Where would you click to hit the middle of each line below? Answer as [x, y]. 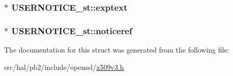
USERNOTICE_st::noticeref [72, 30]
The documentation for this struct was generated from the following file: [117, 50]
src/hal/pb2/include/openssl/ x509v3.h [64, 67]
